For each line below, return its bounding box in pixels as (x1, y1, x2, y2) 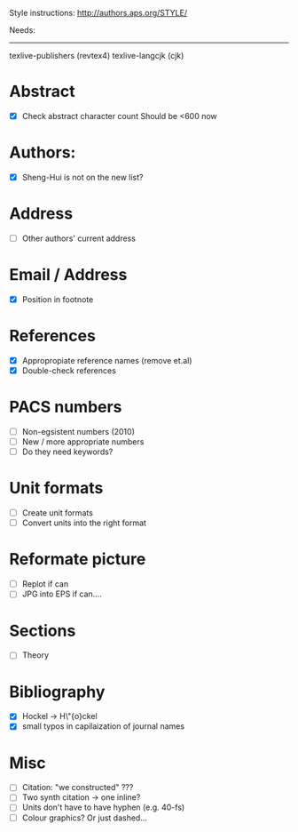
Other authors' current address (21, 233, 136, 244)
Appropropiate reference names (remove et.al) (21, 355, 192, 365)
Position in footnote (21, 293, 94, 305)
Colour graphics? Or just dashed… (21, 812, 148, 823)
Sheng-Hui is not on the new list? (21, 172, 144, 182)
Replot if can (21, 579, 69, 589)
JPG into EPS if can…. (21, 588, 102, 599)
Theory (21, 650, 50, 660)
